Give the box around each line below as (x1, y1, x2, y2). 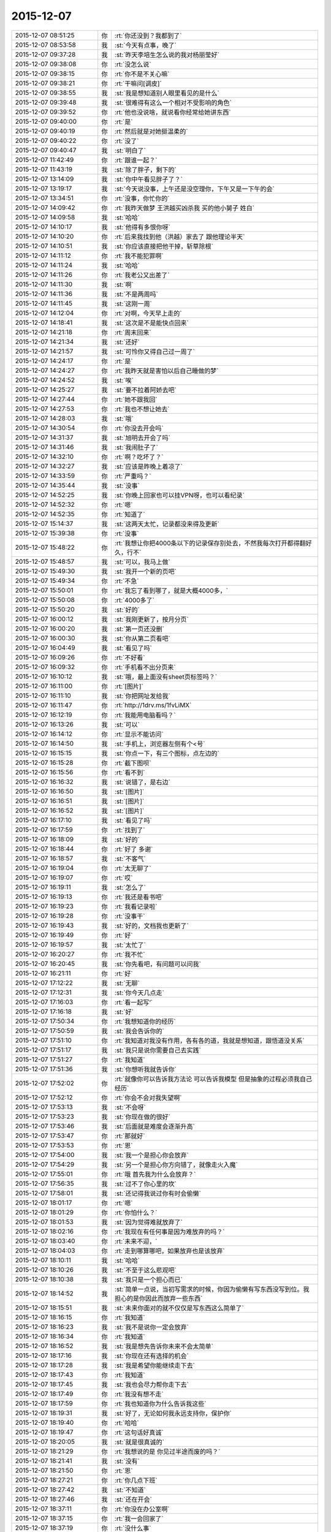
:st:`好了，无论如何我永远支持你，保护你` (114, 1409, 232, 1417)
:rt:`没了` (114, 137, 139, 145)
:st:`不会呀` (114, 1103, 146, 1112)
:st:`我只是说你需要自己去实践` (114, 1045, 202, 1054)
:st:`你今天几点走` (114, 988, 165, 997)
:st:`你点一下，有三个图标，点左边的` (114, 749, 220, 757)
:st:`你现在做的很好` (114, 1112, 171, 1121)
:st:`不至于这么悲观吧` (114, 1265, 177, 1274)
